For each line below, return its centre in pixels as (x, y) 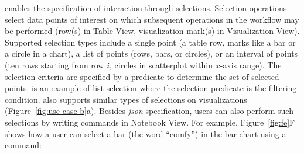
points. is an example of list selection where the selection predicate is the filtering (151, 88)
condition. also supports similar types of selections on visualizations (126, 99)
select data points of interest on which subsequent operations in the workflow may (152, 19)
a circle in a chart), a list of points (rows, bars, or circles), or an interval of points (151, 53)
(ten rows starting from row (54, 65)
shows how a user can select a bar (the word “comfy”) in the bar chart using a (146, 133)
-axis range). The (251, 65)
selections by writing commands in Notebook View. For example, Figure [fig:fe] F (150, 122)
